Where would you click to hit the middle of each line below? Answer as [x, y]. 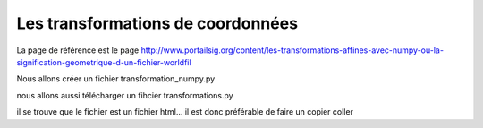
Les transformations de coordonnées [157, 23]
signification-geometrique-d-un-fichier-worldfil [104, 62]
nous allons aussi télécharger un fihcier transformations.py [125, 95]
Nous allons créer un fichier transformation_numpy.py [116, 79]
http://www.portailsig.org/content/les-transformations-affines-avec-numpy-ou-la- [292, 50]
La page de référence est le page [78, 50]
